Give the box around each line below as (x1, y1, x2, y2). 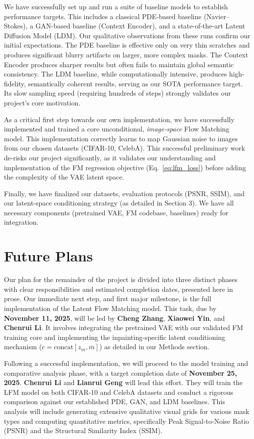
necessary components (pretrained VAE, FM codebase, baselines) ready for (4, 207, 229, 217)
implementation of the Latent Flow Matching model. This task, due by (4, 303, 217, 313)
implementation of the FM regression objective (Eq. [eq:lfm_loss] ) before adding (4, 162, 246, 172)
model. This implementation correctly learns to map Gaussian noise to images (4, 133, 238, 143)
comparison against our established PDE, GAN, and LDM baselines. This (4, 396, 225, 407)
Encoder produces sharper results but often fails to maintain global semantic (4, 59, 234, 69)
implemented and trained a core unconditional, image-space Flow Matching (4, 124, 230, 134)
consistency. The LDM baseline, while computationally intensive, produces (4, 69, 227, 79)
